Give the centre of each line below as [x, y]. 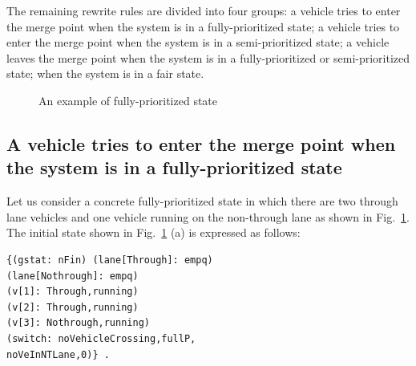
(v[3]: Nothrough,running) [78, 323]
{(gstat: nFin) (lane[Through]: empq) [110, 260]
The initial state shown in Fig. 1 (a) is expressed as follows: [153, 232]
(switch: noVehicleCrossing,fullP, [101, 338]
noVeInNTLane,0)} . [58, 354]
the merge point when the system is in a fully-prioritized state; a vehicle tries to [203, 26]
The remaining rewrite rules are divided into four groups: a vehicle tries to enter [204, 10]
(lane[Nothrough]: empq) [73, 276]
